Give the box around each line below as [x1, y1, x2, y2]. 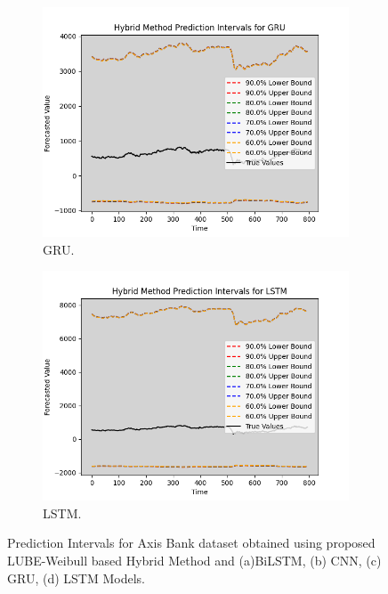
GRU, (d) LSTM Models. [7, 568, 145, 587]
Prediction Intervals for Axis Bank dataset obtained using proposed [7, 533, 376, 552]
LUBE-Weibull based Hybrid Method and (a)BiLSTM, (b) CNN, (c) [7, 550, 382, 569]
